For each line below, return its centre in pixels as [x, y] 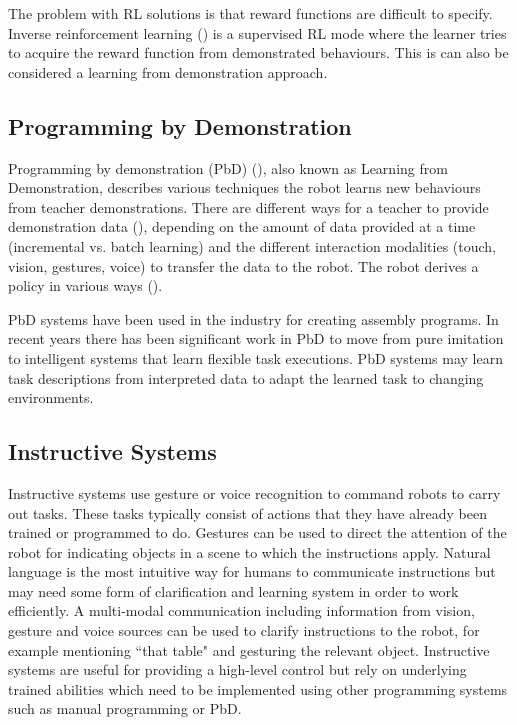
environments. [51, 397]
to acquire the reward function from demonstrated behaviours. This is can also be [258, 52]
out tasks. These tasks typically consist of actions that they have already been [247, 512]
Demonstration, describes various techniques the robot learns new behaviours [244, 187]
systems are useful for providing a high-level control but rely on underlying [237, 669]
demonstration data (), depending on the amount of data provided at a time [242, 226]
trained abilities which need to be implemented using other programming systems [258, 688]
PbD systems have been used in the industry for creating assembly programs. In [253, 318]
